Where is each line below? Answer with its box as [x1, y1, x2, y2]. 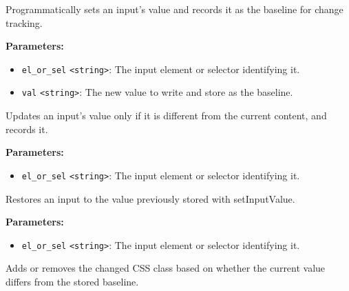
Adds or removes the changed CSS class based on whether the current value [6, 261, 326, 275]
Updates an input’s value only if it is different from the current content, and [6, 108, 327, 123]
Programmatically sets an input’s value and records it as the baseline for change [6, 2, 343, 16]
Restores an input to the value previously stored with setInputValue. [6, 191, 295, 205]
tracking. [6, 15, 43, 30]
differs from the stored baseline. [6, 274, 139, 288]
